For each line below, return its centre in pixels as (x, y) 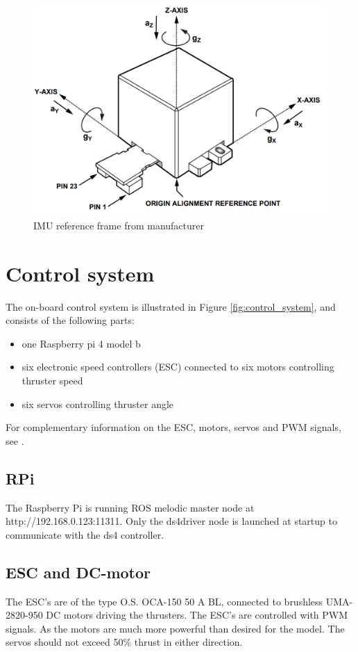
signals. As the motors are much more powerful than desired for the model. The (175, 628)
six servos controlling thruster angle (98, 404)
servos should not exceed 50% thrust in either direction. (124, 642)
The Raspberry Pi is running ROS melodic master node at (130, 507)
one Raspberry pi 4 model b (81, 343)
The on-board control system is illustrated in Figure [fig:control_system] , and (171, 306)
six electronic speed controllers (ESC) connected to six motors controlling (178, 367)
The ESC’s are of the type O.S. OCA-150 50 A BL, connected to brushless (164, 601)
